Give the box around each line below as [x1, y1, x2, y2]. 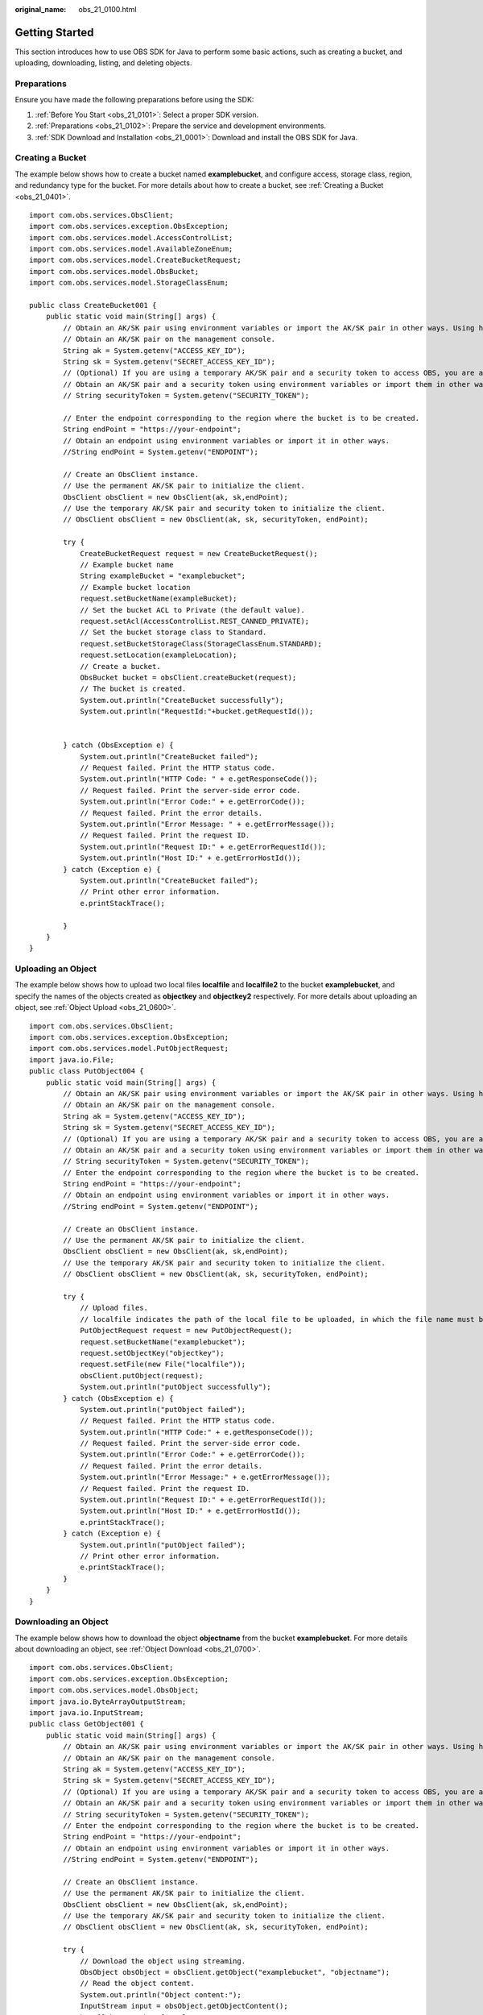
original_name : [14, 5, 67, 14]
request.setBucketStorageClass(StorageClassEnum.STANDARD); [80, 639, 322, 648]
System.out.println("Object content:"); [80, 1990, 242, 1999]
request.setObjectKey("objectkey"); [80, 1348, 225, 1357]
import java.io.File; [29, 1055, 114, 1064]
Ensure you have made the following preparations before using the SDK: [14, 95, 254, 105]
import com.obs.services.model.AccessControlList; [29, 233, 233, 242]
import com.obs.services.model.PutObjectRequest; [29, 1044, 229, 1053]
